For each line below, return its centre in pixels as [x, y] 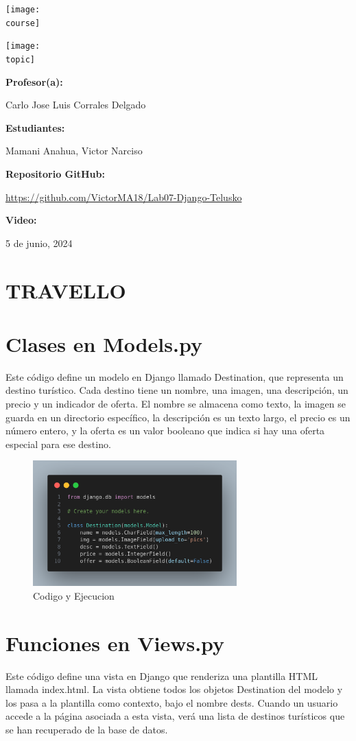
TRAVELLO [66, 290]
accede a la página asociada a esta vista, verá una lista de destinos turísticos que [175, 716]
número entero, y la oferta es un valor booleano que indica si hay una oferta [165, 431]
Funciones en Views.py [115, 643]
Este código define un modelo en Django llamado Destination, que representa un [175, 376]
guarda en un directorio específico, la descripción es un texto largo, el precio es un [178, 417]
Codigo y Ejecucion [74, 595]
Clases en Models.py [104, 343]
